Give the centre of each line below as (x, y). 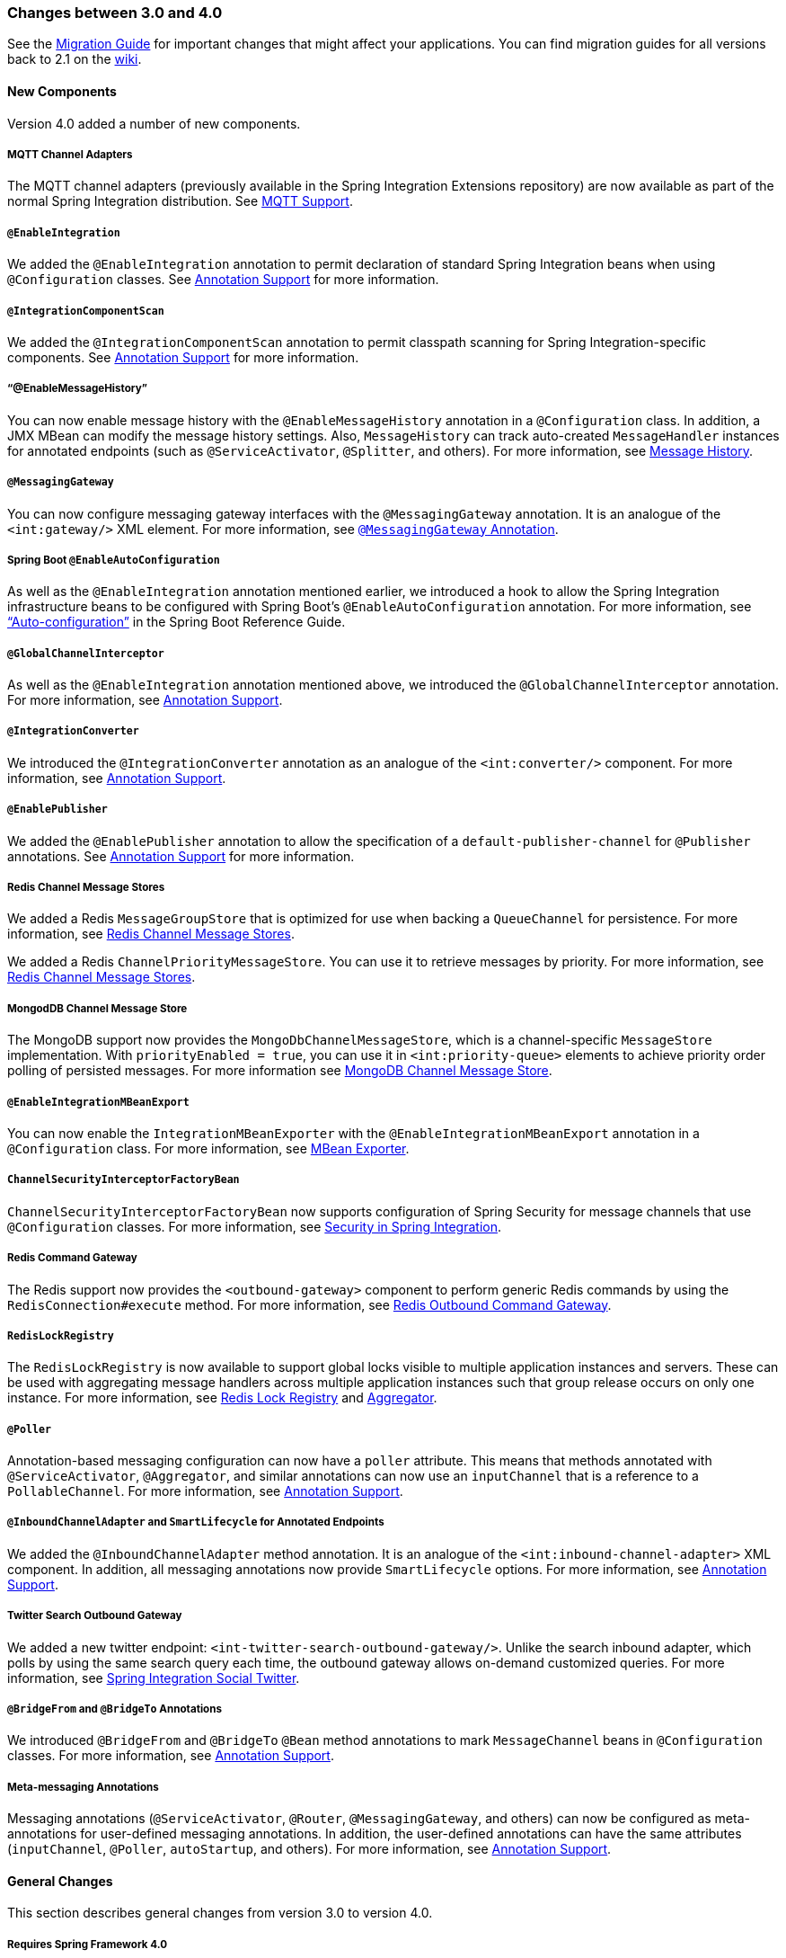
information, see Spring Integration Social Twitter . (154, 1678)
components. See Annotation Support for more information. (183, 357)
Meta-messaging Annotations (83, 1787)
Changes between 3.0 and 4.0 (115, 13)
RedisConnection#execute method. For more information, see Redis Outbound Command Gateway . (309, 1304)
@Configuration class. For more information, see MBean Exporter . (208, 1148)
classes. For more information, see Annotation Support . (171, 1756)
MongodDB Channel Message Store (97, 1008)
